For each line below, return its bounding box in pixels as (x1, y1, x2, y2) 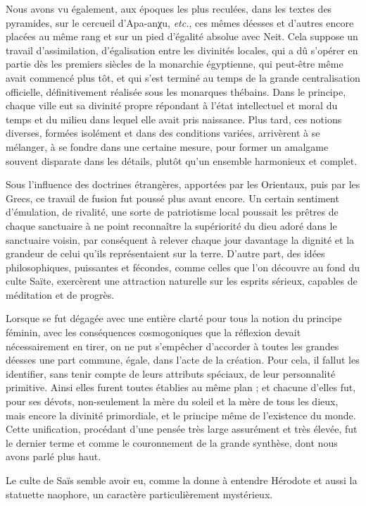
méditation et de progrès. (6, 287, 115, 302)
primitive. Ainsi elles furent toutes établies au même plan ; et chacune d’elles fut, (6, 380, 356, 395)
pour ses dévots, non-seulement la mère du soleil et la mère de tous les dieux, (6, 394, 339, 409)
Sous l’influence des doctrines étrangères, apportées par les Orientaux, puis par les (6, 177, 360, 192)
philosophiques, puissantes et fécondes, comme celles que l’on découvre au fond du (6, 259, 360, 274)
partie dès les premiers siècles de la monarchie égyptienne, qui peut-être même (6, 56, 343, 71)
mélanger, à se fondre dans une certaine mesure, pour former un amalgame (6, 139, 329, 154)
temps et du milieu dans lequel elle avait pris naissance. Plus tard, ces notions (6, 111, 342, 126)
